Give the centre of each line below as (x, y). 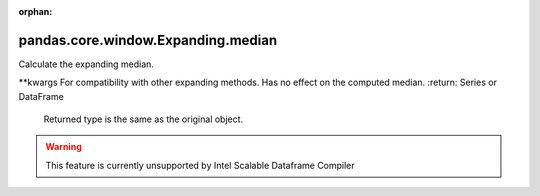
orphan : (35, 11)
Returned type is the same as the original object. (143, 119)
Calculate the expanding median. (86, 64)
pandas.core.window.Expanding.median (148, 40)
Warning (63, 147)
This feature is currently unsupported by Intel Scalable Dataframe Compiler (200, 165)
